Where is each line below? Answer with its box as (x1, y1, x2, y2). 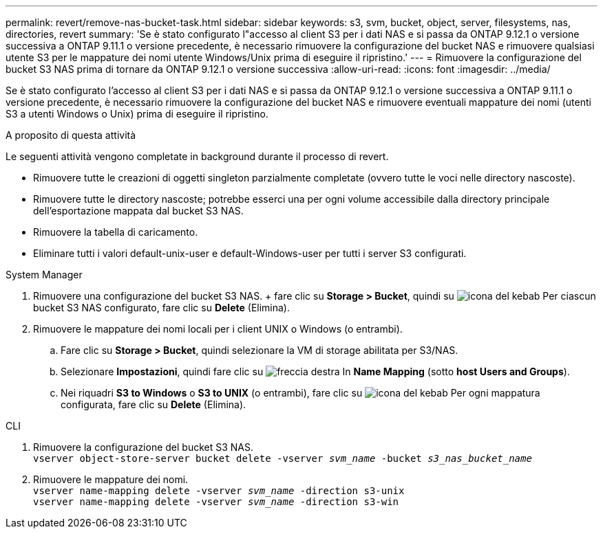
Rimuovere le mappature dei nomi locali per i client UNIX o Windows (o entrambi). (33, 323, 403, 335)
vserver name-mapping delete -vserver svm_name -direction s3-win (33, 496, 399, 507)
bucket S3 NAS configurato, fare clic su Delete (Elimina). (33, 302, 290, 313)
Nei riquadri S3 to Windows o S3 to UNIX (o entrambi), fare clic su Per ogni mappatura (61, 387, 540, 399)
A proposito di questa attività (6, 129, 136, 141)
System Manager (6, 269, 83, 280)
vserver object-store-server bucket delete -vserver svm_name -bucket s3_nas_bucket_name (33, 453, 532, 464)
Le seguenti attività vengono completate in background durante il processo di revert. (6, 151, 389, 162)
